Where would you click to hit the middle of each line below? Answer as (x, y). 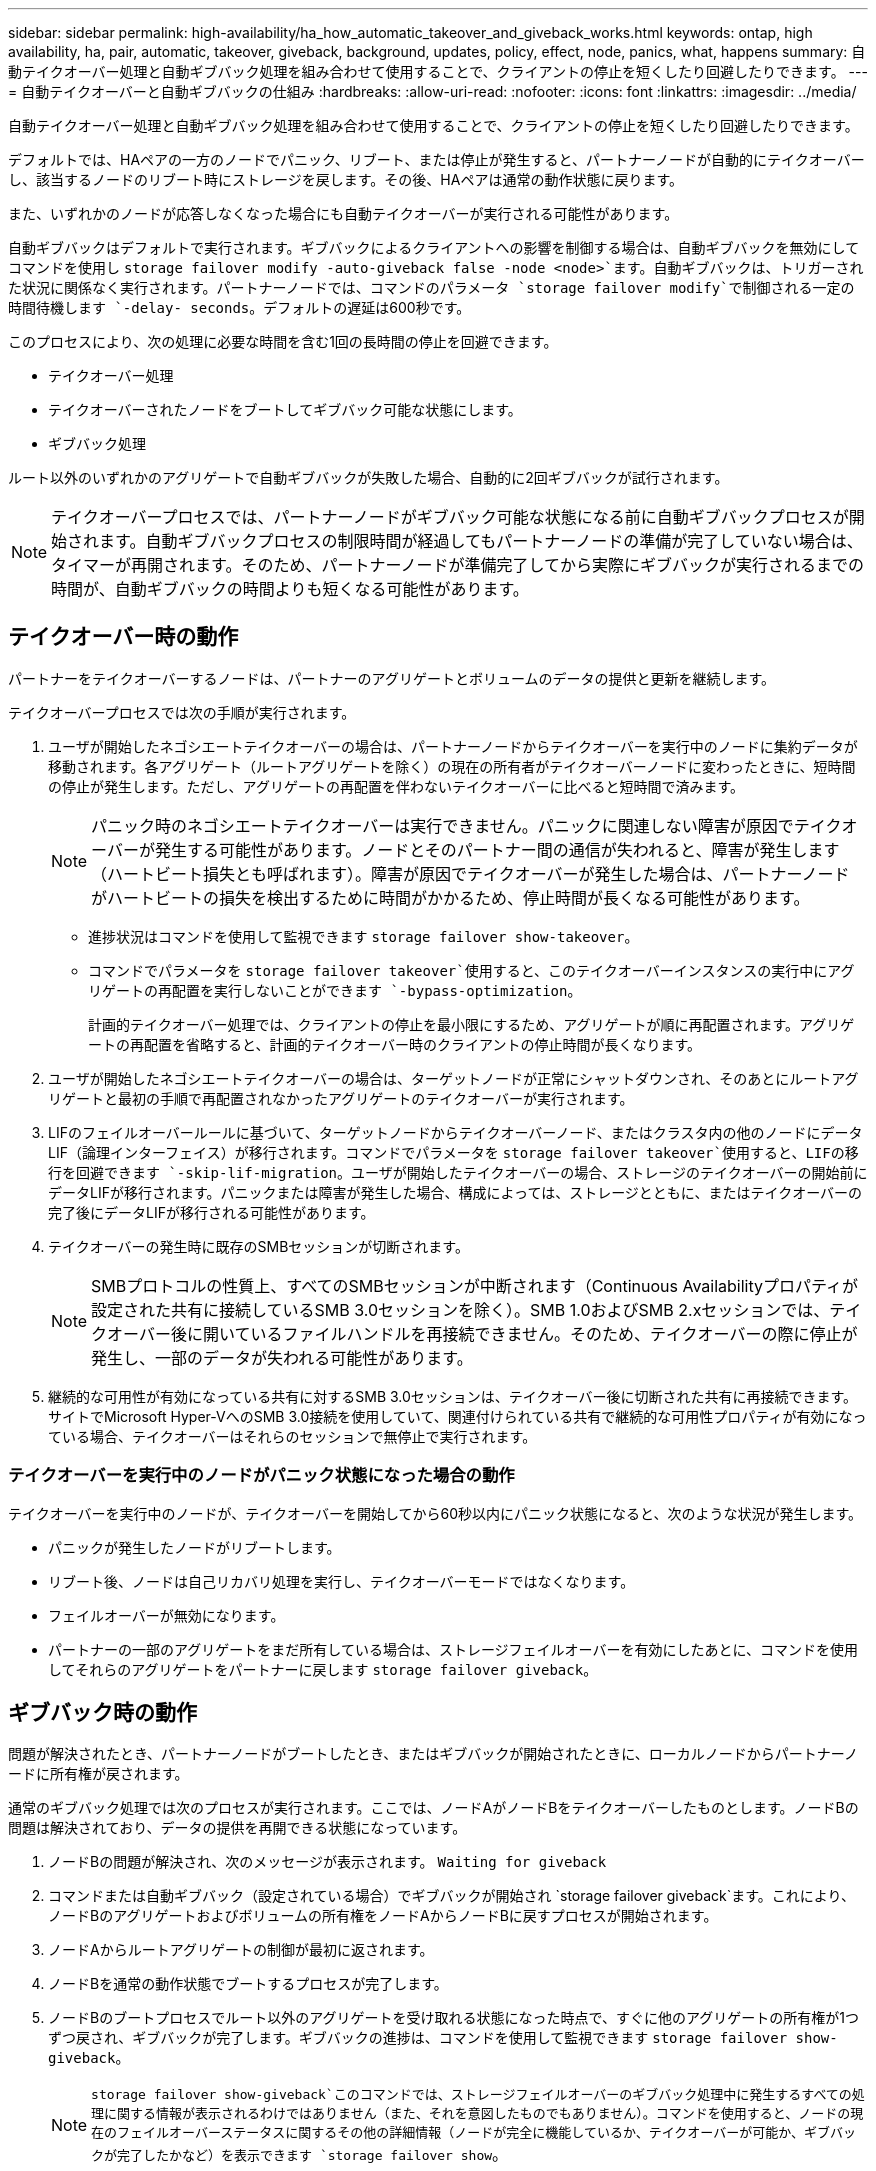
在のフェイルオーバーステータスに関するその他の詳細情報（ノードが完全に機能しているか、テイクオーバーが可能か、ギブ (460, 2133)
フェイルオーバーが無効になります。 (166, 1615)
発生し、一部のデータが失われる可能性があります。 (282, 1357)
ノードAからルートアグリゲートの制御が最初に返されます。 (241, 1950)
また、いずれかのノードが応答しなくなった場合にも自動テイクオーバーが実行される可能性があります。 (343, 213)
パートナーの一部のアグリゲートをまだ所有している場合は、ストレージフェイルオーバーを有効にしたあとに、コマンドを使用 (453, 1649)
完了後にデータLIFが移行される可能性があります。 (211, 1212)
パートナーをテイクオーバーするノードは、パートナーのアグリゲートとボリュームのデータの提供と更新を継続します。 (392, 678)
